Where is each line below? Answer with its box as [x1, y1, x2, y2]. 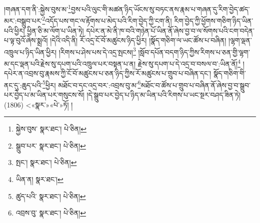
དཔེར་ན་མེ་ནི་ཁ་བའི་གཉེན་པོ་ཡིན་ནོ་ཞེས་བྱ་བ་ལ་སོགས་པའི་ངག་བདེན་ [86, 25, 254, 35]
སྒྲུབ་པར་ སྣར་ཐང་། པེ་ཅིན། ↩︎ [15, 140, 86, 150]
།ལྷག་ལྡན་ [228, 35, 252, 45]
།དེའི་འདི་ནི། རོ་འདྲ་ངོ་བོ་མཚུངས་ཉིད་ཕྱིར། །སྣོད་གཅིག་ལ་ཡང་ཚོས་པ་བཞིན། [50, 35, 226, 45]
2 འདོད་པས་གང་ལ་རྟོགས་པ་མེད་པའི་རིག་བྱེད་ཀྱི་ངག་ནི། [42, 14, 172, 25]
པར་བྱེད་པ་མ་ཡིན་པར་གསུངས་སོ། [4, 89, 84, 100]
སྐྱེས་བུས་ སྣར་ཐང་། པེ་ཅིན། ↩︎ [15, 123, 87, 134]
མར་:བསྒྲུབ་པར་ [4, 15, 42, 25]
